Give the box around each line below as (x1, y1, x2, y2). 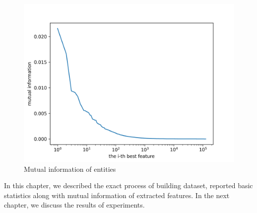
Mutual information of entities (24, 163, 116, 174)
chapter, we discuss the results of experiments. (4, 200, 145, 210)
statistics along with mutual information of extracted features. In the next (4, 190, 230, 200)
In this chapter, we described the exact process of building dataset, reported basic (4, 180, 253, 191)
